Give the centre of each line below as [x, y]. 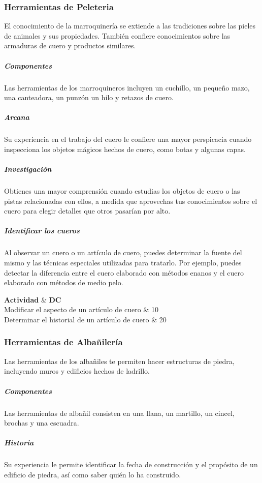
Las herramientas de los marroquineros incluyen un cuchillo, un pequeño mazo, [127, 87]
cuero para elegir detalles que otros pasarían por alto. [87, 211]
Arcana [17, 117]
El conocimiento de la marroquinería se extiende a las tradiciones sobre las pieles [130, 26]
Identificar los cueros [42, 231]
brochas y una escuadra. [42, 423]
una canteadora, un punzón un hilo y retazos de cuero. [89, 97]
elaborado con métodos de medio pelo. [64, 282]
